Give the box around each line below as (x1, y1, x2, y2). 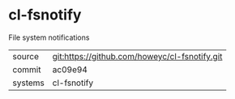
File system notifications (8, 32, 90, 42)
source (12, 50, 39, 62)
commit (12, 63, 41, 75)
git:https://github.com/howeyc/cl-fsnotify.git (52, 50, 223, 62)
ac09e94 (52, 63, 88, 75)
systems (12, 77, 45, 88)
